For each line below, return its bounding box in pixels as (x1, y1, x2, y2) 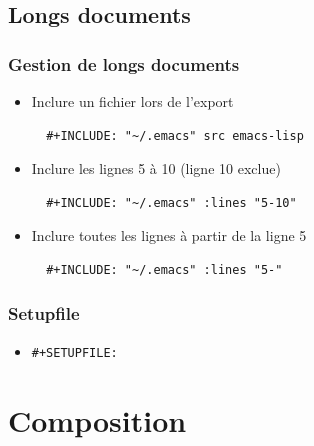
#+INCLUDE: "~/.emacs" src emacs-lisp (46, 128, 304, 143)
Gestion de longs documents (8, 51, 240, 76)
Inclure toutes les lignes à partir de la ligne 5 (31, 225, 307, 246)
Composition (8, 399, 187, 440)
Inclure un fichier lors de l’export (31, 91, 234, 111)
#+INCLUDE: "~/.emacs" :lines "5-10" (46, 195, 297, 210)
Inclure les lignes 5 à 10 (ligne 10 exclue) (31, 158, 281, 179)
